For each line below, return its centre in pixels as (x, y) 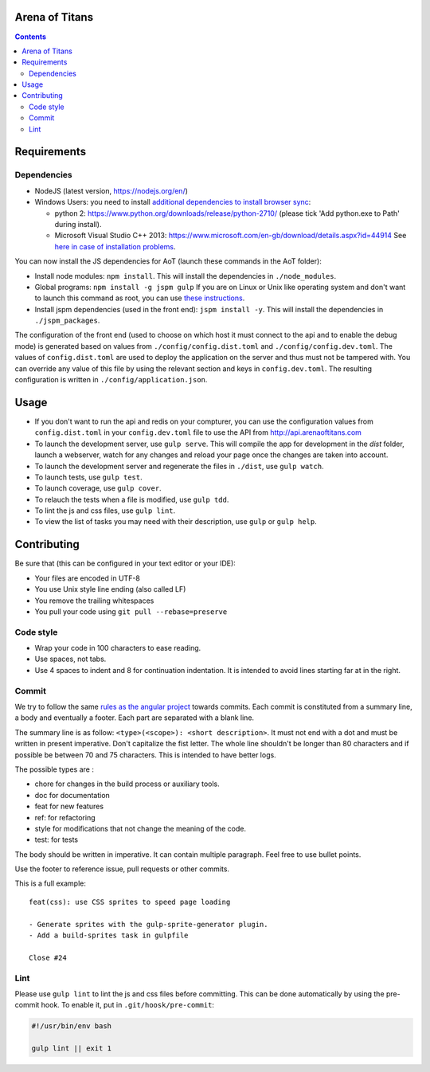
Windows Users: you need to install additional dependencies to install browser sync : (173, 202)
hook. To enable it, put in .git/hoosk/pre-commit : (128, 1005)
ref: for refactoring (65, 817)
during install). (78, 224)
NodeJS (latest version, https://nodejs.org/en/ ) (111, 190)
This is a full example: (51, 883)
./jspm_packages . (67, 321)
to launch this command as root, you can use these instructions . (140, 298)
